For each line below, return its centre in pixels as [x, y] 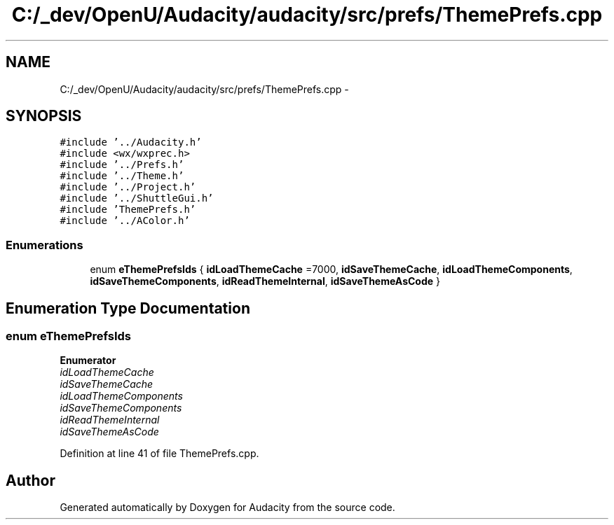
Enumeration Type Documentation [128, 308]
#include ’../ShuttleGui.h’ [137, 198]
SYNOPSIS [44, 116]
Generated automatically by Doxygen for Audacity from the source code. [227, 507]
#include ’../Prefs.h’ [122, 165]
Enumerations [45, 245]
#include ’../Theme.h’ [122, 176]
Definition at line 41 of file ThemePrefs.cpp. [159, 454]
